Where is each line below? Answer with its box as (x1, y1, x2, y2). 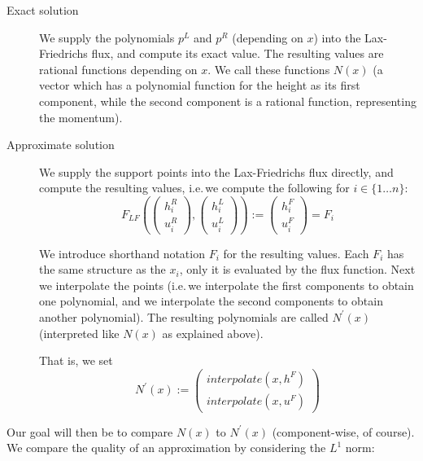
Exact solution (7, 2, 79, 18)
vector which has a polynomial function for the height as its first (39, 77, 360, 94)
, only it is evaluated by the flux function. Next (179, 261, 416, 278)
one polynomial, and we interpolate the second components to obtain (39, 292, 383, 310)
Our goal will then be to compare (7, 423, 173, 440)
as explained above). (162, 324, 264, 341)
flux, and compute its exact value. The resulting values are (91, 45, 384, 62)
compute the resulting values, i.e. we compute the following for (39, 179, 350, 196)
